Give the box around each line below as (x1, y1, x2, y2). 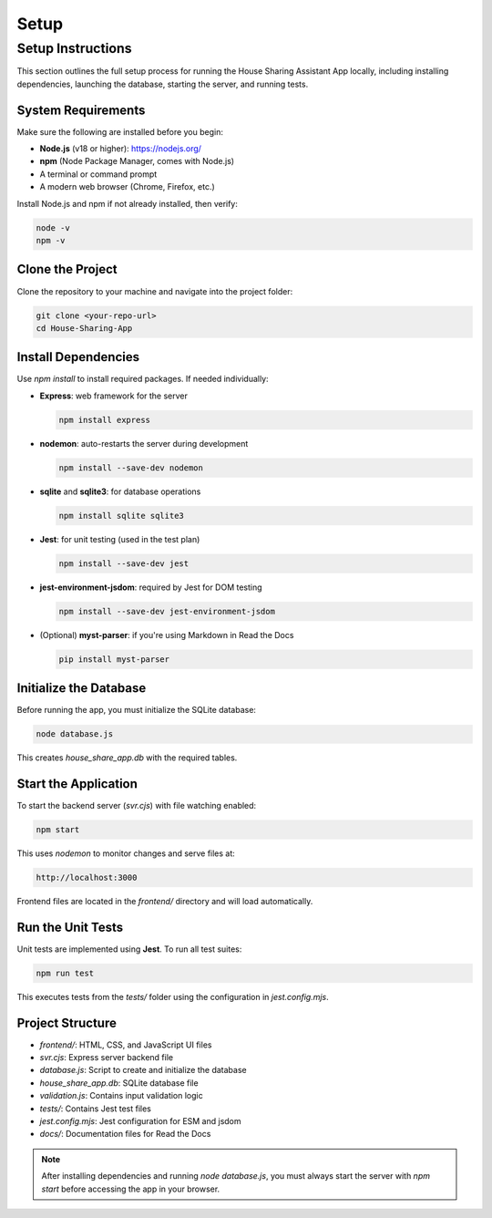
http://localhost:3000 (36, 872, 138, 883)
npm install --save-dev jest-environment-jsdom (58, 606, 275, 616)
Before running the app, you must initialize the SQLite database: (16, 705, 257, 716)
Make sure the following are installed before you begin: (16, 126, 223, 137)
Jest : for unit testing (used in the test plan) (39, 533, 200, 544)
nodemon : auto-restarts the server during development (39, 438, 249, 449)
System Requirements (16, 102, 146, 118)
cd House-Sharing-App (36, 323, 133, 333)
